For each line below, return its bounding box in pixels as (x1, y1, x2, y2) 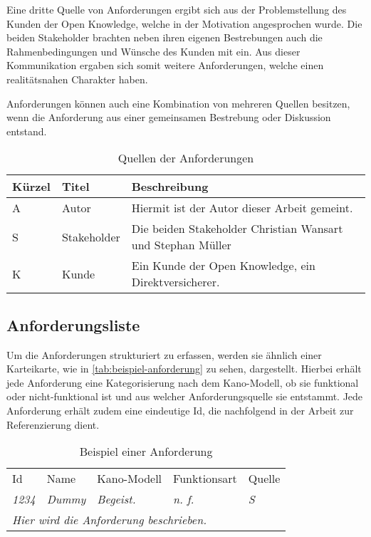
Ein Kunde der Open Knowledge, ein (131, 257, 315, 274)
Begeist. (97, 491, 136, 508)
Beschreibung (131, 178, 209, 195)
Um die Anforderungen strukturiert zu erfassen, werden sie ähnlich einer (6, 347, 322, 362)
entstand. (6, 123, 47, 138)
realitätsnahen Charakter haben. (6, 71, 148, 86)
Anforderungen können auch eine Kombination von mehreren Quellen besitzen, (6, 95, 350, 110)
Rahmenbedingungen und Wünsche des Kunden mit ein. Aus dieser (6, 43, 301, 58)
